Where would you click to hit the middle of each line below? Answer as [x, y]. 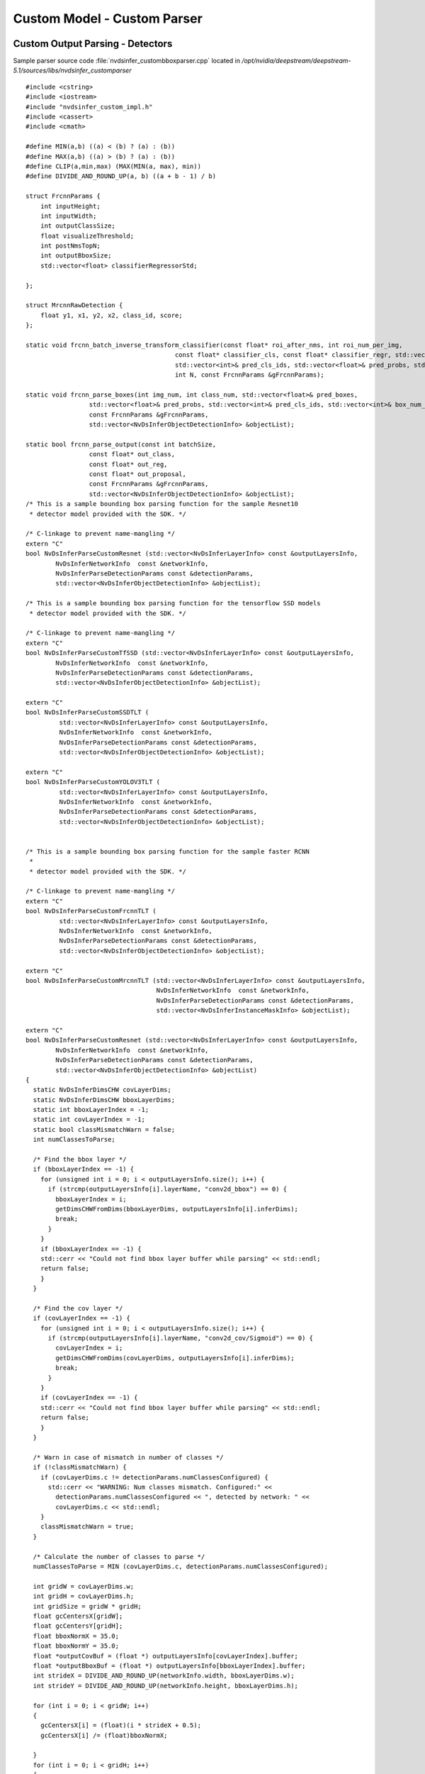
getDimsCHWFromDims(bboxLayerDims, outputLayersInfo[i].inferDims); [177, 1209]
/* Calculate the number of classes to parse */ [119, 1557]
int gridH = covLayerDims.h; [84, 1596]
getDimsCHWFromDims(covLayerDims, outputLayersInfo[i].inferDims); [175, 1358]
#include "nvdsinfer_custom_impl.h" [89, 107]
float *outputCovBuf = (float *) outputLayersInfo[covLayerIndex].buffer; [166, 1656]
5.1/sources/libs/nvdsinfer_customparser [72, 70]
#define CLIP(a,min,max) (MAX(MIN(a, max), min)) [114, 166]
